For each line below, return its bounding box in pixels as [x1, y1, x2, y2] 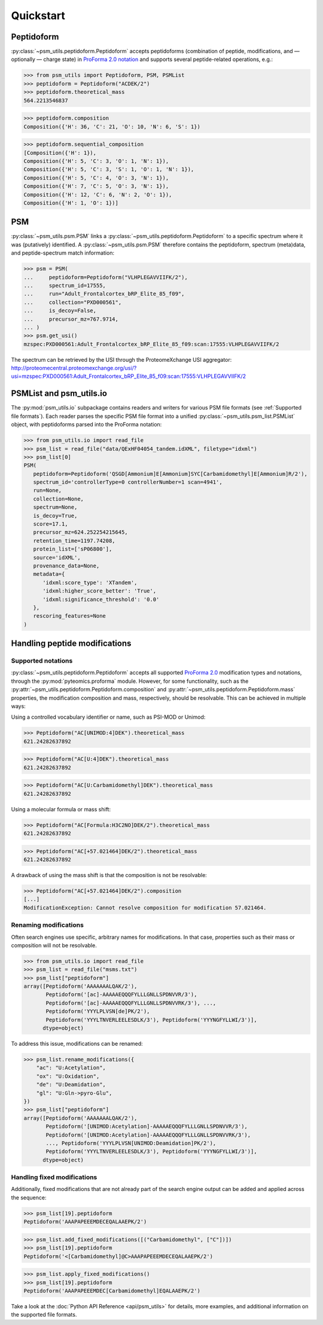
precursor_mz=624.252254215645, [33, 529, 128, 536]
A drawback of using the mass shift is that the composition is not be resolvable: [11, 872, 208, 879]
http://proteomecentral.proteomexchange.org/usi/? [11, 365, 137, 372]
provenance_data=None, [33, 562, 100, 569]
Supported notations [11, 657, 73, 665]
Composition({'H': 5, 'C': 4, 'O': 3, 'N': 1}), [23, 174, 169, 181]
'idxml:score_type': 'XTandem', [42, 579, 138, 586]
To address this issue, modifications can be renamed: [11, 1040, 143, 1048]
